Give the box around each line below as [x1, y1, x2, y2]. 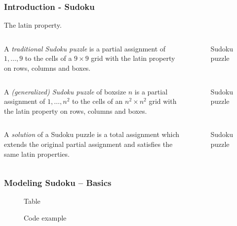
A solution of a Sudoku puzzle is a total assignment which [4, 129, 180, 139]
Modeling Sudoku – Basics [4, 177, 112, 189]
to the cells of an [72, 96, 123, 106]
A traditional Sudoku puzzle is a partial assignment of [4, 43, 166, 53]
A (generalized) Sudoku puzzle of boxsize [4, 86, 126, 96]
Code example [24, 212, 67, 223]
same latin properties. [4, 148, 70, 159]
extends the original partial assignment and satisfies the [4, 138, 173, 149]
